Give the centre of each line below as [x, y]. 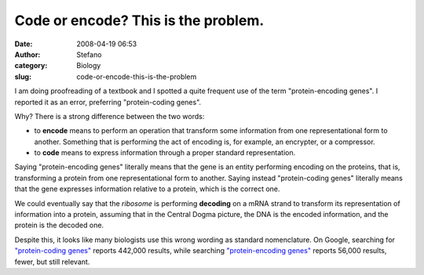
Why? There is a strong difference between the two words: [110, 116]
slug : [23, 76]
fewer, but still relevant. [52, 262]
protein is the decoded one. [59, 225]
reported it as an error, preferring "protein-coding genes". [108, 102]
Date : [24, 44]
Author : [27, 54]
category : [31, 66]
